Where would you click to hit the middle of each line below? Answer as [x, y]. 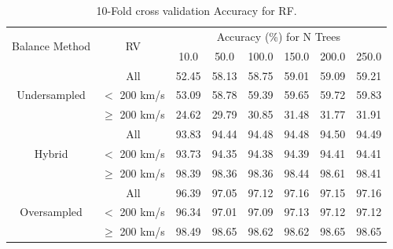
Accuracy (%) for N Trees [279, 36]
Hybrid [51, 153]
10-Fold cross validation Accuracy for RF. [196, 10]
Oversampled [51, 212]
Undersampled [51, 95]
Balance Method [51, 46]
